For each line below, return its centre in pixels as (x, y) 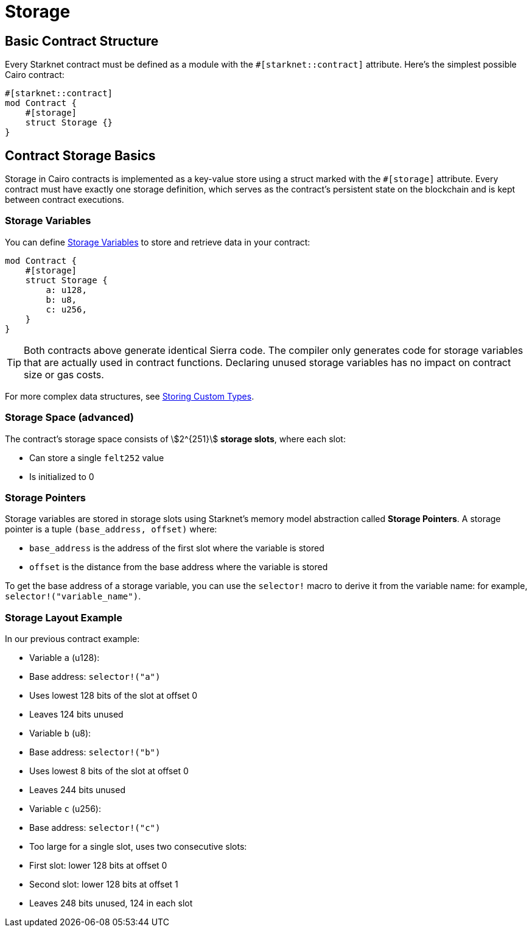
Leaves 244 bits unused (77, 790)
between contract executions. (65, 200)
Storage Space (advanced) (70, 418)
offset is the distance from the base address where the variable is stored (179, 567)
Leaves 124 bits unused (76, 715)
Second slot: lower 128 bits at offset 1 (104, 884)
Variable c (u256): (65, 809)
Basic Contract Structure (82, 41)
